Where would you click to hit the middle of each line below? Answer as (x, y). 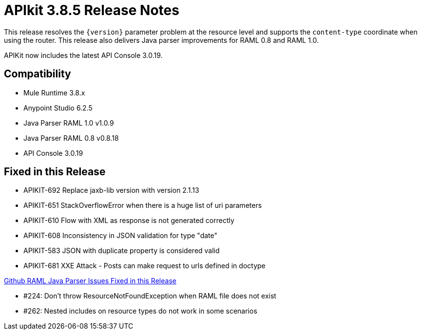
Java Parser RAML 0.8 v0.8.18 (71, 138)
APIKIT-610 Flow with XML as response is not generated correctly (129, 221)
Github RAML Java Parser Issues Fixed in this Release (90, 281)
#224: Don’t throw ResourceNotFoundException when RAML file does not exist (150, 296)
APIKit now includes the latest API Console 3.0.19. (83, 55)
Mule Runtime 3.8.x (54, 93)
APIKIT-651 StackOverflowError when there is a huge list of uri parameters (143, 205)
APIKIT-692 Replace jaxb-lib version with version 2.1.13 (111, 190)
